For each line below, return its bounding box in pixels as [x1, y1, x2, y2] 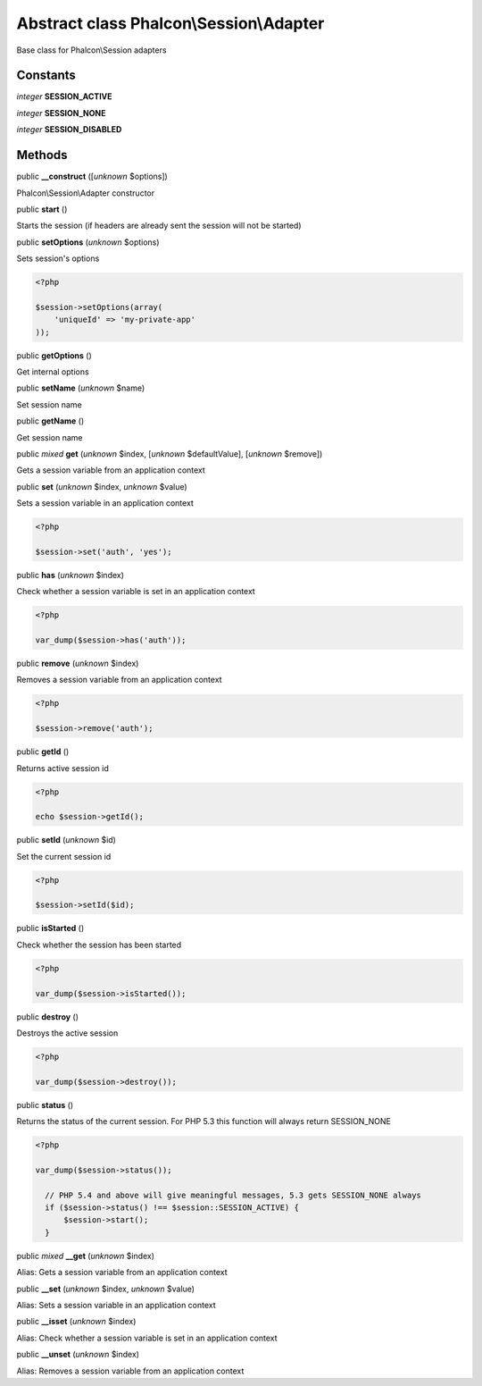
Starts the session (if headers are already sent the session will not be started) [16, 220, 303, 231]
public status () [16, 1099, 74, 1110]
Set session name [16, 399, 82, 410]
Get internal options [16, 366, 89, 377]
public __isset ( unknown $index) [16, 1316, 137, 1327]
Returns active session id [16, 762, 109, 773]
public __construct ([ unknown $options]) [16, 171, 169, 182]
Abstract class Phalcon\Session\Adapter [16, 13, 325, 33]
